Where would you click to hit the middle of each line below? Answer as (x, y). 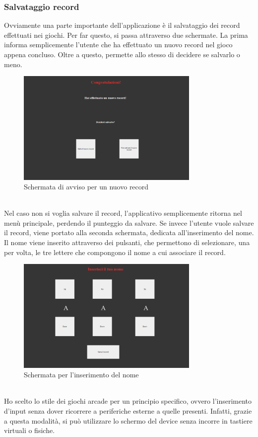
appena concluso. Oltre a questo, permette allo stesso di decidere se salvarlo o (122, 54)
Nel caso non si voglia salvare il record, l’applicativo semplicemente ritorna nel (123, 213)
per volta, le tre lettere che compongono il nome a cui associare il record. (115, 252)
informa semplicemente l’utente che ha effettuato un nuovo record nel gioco (118, 44)
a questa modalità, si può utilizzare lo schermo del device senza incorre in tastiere (128, 420)
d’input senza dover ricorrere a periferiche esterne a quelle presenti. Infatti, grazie (128, 410)
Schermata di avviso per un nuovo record (86, 187)
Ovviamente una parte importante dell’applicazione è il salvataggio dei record (122, 25)
